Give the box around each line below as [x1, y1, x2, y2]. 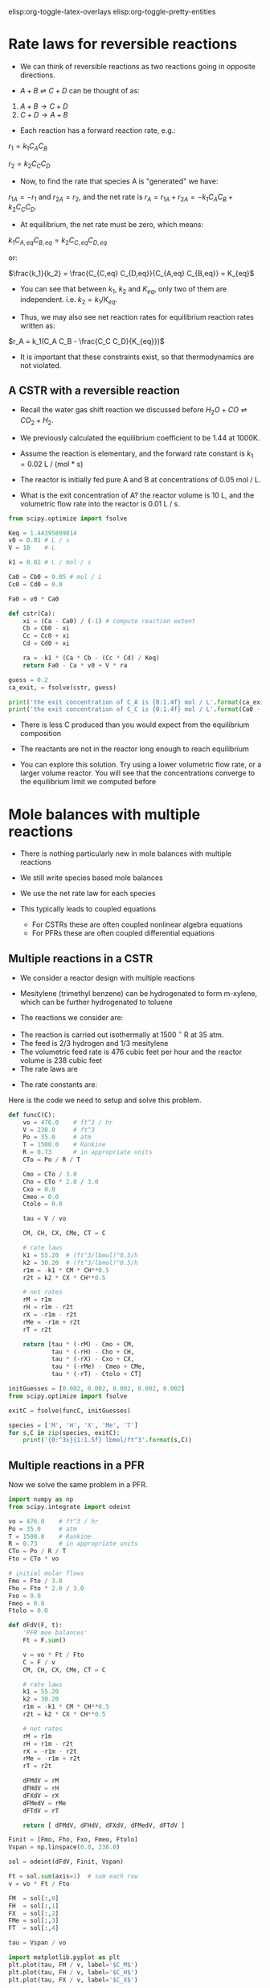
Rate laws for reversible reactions [8, 35, 238, 53]
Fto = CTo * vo [8, 1555, 59, 1563]
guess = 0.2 [8, 676, 48, 684]
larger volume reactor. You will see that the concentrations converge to [19, 768, 256, 778]
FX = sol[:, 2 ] [8, 1909, 59, 1917]
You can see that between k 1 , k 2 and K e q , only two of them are [19, 283, 227, 296]
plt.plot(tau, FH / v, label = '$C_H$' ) [8, 1968, 138, 1976]
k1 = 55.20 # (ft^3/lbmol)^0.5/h [22, 1251, 138, 1259]
